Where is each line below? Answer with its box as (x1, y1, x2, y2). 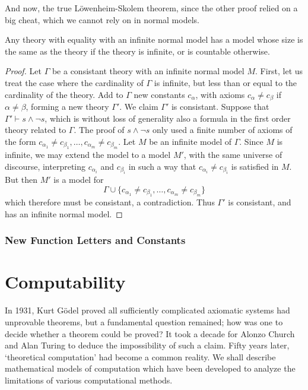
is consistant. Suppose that (171, 100, 269, 113)
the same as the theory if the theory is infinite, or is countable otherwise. (5, 45, 270, 57)
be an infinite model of (149, 135, 231, 147)
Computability (5, 269, 126, 294)
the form (5, 135, 36, 147)
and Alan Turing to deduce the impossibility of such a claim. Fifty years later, (5, 339, 290, 351)
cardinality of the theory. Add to (5, 88, 123, 100)
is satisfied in (231, 160, 279, 172)
